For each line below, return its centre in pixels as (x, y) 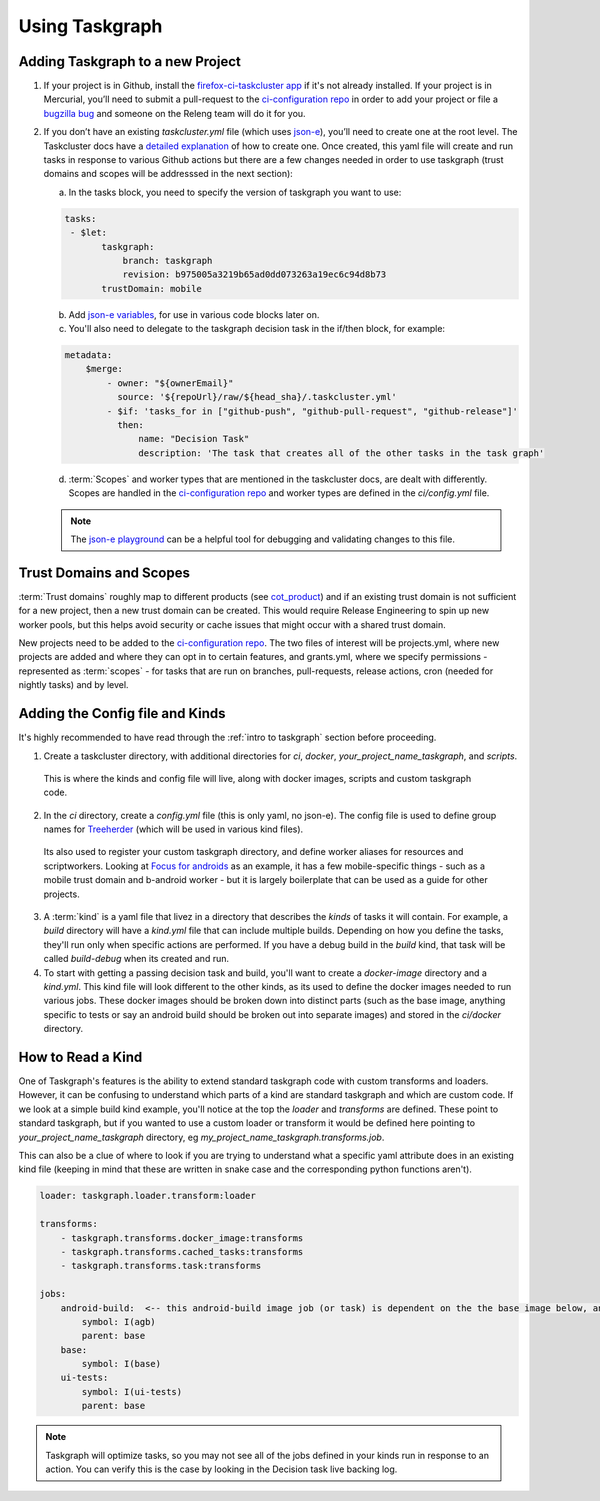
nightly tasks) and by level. (73, 685)
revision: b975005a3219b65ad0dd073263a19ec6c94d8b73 (254, 274)
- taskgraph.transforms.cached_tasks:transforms (182, 1251)
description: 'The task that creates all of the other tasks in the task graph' (341, 453)
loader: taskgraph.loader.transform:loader (148, 1196)
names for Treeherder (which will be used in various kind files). (173, 829)
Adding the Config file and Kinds (122, 713)
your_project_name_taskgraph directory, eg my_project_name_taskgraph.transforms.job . (201, 1137)
